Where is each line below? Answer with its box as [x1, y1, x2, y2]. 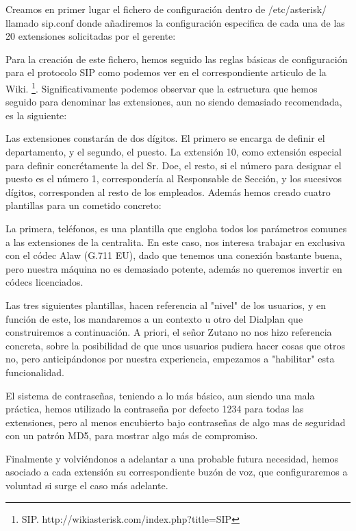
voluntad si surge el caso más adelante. [5, 478, 168, 493]
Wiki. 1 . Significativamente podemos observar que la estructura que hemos [5, 79, 318, 95]
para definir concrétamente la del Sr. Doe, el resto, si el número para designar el [5, 158, 342, 172]
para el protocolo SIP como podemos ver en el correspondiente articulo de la [5, 65, 327, 79]
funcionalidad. [5, 365, 64, 379]
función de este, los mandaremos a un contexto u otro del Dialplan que [5, 311, 303, 325]
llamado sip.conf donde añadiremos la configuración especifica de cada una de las [5, 15, 345, 29]
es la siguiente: [5, 108, 67, 122]
